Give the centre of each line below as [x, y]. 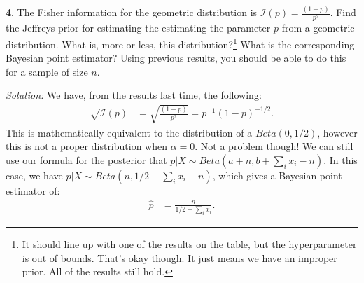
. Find [343, 12]
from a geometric [318, 28]
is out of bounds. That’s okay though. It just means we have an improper [180, 257]
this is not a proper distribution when [86, 146]
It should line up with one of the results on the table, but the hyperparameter [189, 243]
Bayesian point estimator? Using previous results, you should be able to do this [176, 58]
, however [337, 132]
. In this [341, 159]
